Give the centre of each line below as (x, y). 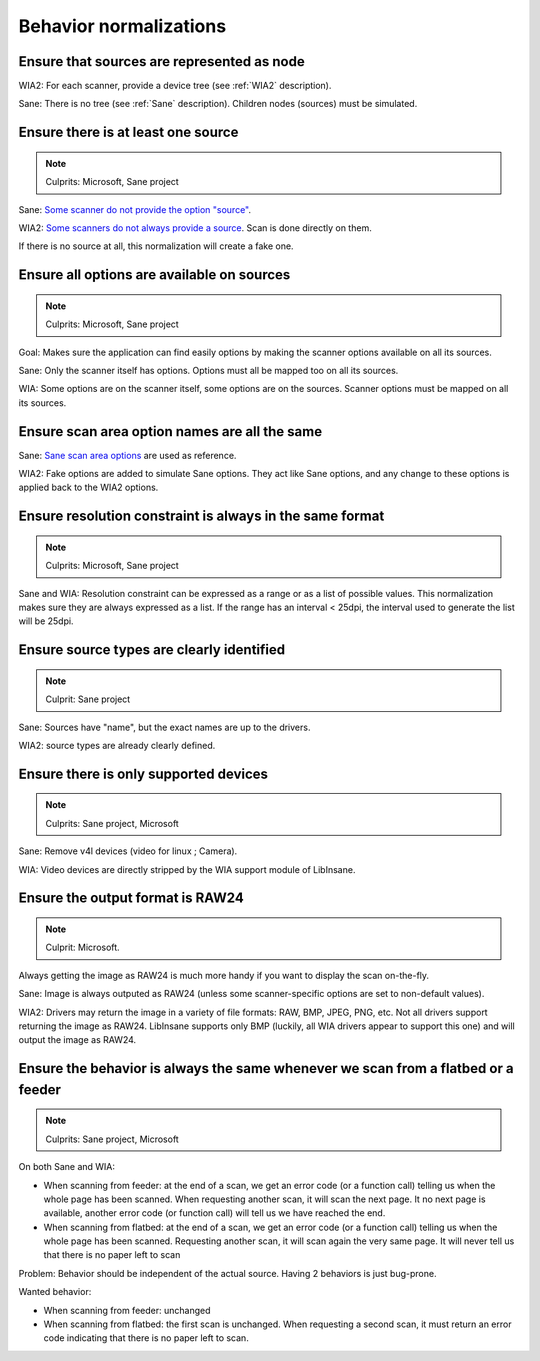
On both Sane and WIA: (66, 1167)
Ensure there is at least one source (128, 132)
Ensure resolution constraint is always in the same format (201, 516)
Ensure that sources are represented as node (161, 61)
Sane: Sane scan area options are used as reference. (127, 455)
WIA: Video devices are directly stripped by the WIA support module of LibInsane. (187, 869)
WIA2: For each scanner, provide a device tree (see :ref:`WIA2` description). (175, 86)
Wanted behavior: (55, 1292)
